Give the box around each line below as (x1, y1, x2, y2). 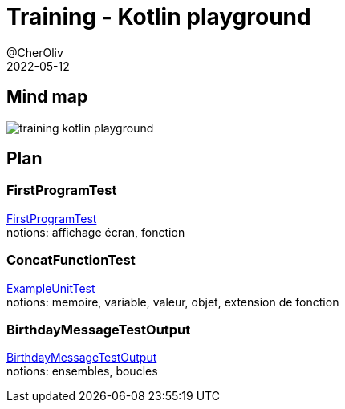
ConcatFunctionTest (6, 252, 136, 269)
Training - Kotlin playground (6, 3, 311, 30)
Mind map (6, 87, 88, 107)
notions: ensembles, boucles (6, 364, 158, 379)
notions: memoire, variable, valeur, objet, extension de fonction (6, 294, 339, 309)
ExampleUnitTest (6, 281, 95, 295)
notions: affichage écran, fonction (6, 225, 185, 239)
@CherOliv (6, 45, 63, 59)
